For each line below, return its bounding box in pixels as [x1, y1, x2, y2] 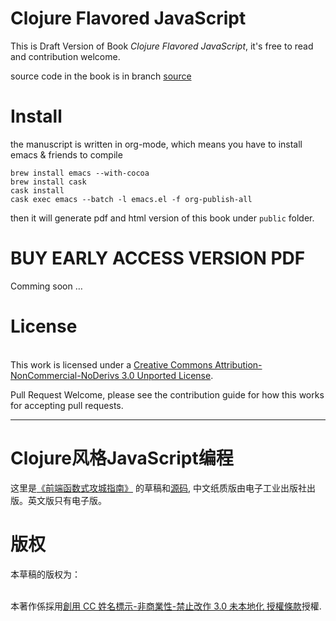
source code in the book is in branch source [10, 70, 192, 82]
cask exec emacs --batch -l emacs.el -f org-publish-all [10, 194, 253, 204]
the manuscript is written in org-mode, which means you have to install [10, 138, 303, 150]
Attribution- [214, 358, 263, 371]
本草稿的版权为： [10, 568, 81, 580]
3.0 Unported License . [121, 369, 214, 381]
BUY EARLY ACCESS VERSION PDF [10, 247, 306, 270]
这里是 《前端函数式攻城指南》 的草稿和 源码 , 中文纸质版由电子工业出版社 [10, 482, 307, 494]
